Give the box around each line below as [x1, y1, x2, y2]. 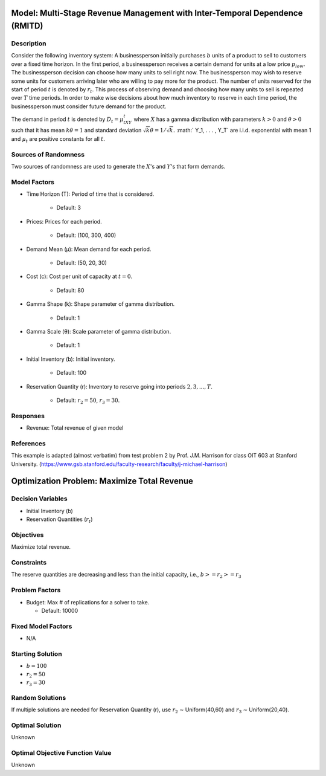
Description [11, 39, 46, 48]
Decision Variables [11, 494, 68, 503]
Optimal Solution [11, 721, 62, 729]
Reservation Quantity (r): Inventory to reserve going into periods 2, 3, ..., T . [26, 383, 213, 390]
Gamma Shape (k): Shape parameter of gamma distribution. [26, 300, 175, 308]
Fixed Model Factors [11, 622, 72, 630]
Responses [11, 412, 45, 420]
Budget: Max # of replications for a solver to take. [26, 598, 150, 606]
